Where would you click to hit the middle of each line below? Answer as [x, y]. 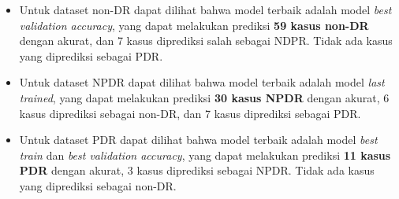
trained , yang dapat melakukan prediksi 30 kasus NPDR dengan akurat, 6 [204, 97]
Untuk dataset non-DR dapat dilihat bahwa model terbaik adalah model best [205, 9]
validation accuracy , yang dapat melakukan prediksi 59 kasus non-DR [194, 25]
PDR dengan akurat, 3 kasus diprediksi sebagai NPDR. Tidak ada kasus [197, 170]
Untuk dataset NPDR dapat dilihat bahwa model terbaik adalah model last [202, 82]
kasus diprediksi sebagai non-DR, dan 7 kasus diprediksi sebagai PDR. [190, 113]
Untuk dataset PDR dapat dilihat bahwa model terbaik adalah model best [198, 140]
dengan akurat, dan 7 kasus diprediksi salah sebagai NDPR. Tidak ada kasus [206, 41]
